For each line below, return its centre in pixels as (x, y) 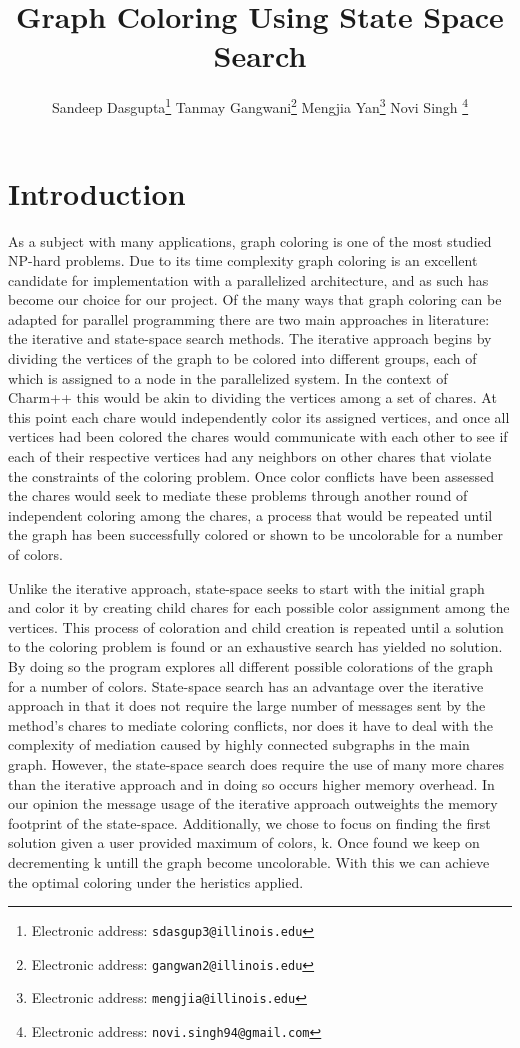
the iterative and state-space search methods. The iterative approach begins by (250, 338)
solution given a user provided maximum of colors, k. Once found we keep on (244, 842)
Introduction (97, 192)
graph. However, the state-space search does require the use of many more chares (256, 763)
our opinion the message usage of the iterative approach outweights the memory (253, 803)
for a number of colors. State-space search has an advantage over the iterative (246, 685)
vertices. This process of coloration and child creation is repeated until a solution (256, 626)
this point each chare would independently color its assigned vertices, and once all (259, 416)
